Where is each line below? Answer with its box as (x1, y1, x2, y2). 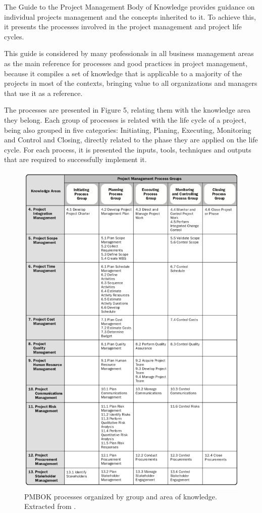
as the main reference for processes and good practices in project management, (4, 58, 248, 68)
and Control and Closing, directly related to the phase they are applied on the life (4, 134, 258, 145)
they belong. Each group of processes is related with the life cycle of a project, (4, 114, 246, 125)
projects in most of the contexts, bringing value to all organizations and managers (4, 78, 257, 88)
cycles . (4, 31, 24, 41)
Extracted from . (24, 501, 76, 511)
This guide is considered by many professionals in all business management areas (4, 48, 254, 59)
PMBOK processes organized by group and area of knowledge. (24, 491, 217, 501)
